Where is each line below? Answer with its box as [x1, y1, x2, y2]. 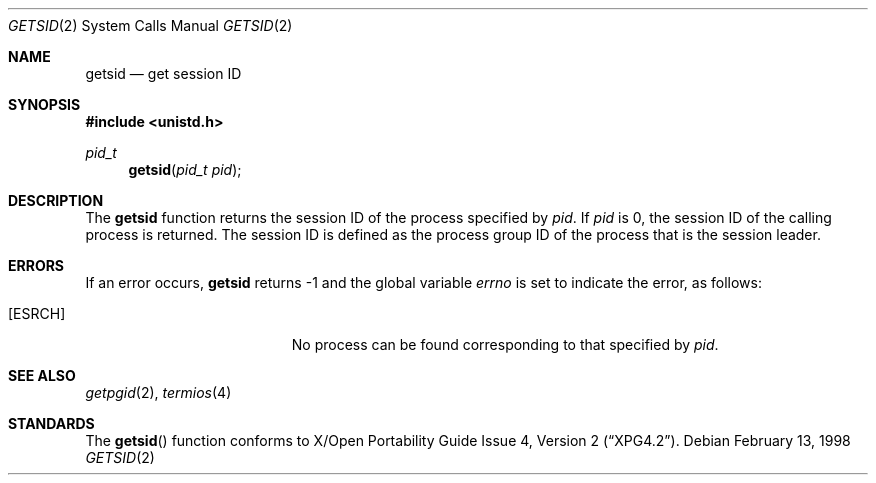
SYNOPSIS [8, 96, 81, 113]
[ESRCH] [8, 305, 66, 322]
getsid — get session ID [85, 65, 242, 82]
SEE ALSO [8, 367, 76, 384]
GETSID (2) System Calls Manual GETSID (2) [8, 17, 293, 34]
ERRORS [8, 257, 65, 274]
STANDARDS [8, 415, 95, 432]
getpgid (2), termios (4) [85, 384, 232, 401]
